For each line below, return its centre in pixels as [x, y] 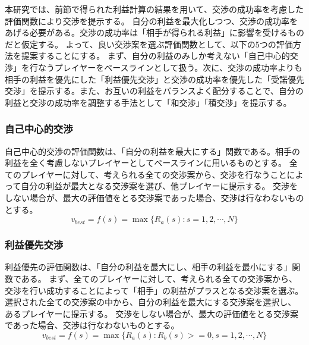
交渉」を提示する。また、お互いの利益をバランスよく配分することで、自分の [154, 91]
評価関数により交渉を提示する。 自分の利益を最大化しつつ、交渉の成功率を [151, 21]
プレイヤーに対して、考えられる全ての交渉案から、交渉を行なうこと [154, 174]
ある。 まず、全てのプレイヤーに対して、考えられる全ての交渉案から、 [159, 278]
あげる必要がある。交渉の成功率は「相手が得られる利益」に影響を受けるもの [154, 32]
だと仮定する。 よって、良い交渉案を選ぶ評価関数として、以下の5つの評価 [149, 44]
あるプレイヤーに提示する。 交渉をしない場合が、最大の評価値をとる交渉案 [152, 313]
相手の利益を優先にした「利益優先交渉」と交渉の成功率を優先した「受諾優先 [154, 79]
